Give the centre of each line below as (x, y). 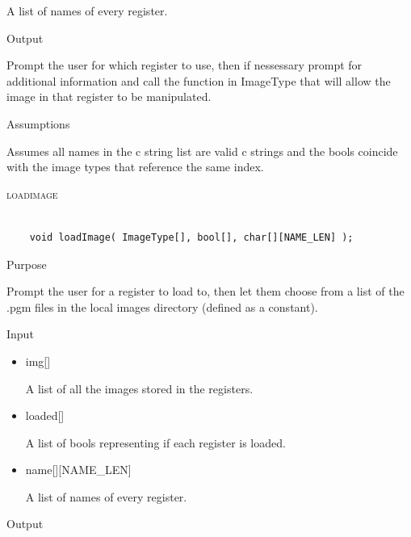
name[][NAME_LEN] (78, 470)
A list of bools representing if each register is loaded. (155, 442)
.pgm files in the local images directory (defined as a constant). (162, 306)
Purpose (27, 264)
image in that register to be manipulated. (109, 96)
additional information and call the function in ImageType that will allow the (199, 80)
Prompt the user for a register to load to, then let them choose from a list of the (205, 291)
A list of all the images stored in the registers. (139, 388)
